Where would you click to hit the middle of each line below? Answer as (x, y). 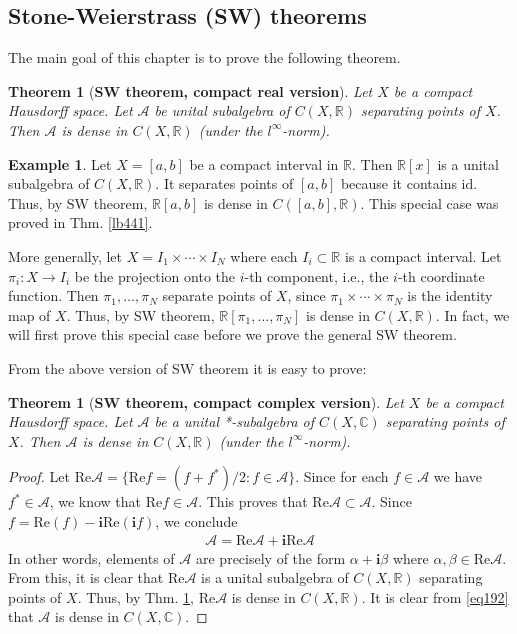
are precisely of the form (270, 557)
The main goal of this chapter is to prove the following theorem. (204, 57)
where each (264, 255)
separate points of (217, 295)
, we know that (95, 501)
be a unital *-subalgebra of (234, 421)
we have (457, 476)
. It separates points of (224, 183)
